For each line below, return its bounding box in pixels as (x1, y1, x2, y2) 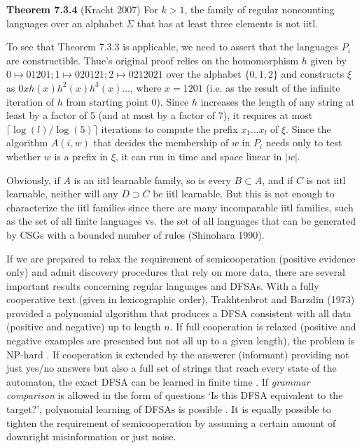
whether (6, 148, 41, 163)
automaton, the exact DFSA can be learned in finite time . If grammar (6, 374, 310, 388)
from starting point (66, 94, 148, 108)
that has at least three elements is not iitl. (137, 15, 318, 30)
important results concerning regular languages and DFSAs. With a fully (6, 278, 319, 293)
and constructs (281, 66, 344, 81)
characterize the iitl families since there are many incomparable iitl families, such (6, 199, 354, 214)
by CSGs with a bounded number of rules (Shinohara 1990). (6, 227, 265, 241)
